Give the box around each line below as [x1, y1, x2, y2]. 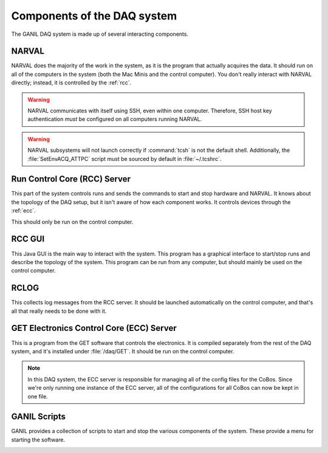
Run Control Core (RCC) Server [11, 174, 131, 185]
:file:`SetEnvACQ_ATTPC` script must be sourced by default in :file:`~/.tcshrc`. [27, 155, 222, 162]
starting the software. [11, 436, 65, 443]
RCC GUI [11, 234, 45, 244]
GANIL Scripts [11, 412, 66, 422]
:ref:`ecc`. [11, 207, 36, 214]
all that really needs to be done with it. [11, 307, 107, 315]
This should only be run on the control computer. [11, 218, 134, 225]
